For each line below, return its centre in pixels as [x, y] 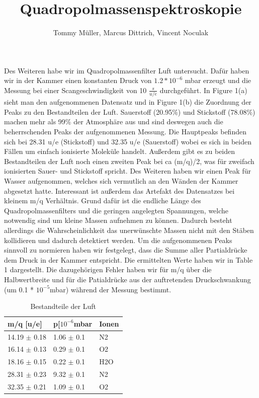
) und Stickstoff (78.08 [212, 111]
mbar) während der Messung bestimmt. [111, 289]
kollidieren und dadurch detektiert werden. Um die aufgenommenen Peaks [118, 240]
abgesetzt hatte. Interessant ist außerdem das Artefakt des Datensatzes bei [119, 190]
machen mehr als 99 [35, 122]
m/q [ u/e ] [25, 323]
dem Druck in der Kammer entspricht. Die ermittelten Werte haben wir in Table [128, 259]
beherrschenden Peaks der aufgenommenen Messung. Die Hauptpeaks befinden [125, 131]
